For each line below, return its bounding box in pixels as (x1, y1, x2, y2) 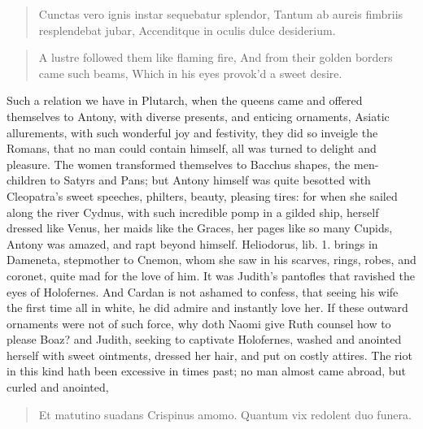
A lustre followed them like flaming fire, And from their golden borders (38, 49, 393, 66)
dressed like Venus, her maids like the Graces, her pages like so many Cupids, (7, 219, 393, 236)
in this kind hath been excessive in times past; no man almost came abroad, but (7, 362, 406, 379)
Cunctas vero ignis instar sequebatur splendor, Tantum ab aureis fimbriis (38, 6, 403, 22)
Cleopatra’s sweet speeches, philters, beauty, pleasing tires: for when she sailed (7, 187, 398, 204)
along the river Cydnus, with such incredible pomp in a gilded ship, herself (7, 203, 379, 220)
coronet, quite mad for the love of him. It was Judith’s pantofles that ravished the (7, 266, 415, 284)
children (7, 171, 46, 188)
